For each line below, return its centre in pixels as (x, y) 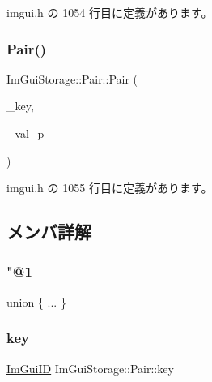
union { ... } (36, 301)
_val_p (25, 133)
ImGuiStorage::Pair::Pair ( (72, 78)
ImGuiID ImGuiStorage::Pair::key (90, 368)
